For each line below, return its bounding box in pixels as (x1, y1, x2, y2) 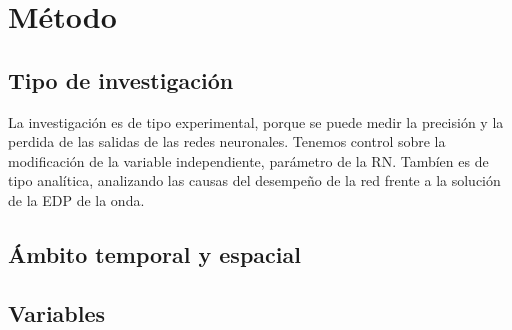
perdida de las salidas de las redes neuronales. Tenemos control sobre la (8, 131, 446, 152)
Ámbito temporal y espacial (8, 238, 301, 269)
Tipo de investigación (8, 64, 234, 95)
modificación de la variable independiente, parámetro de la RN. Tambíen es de (8, 150, 489, 171)
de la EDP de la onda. (8, 189, 145, 210)
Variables (8, 297, 106, 328)
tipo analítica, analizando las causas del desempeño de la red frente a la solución (8, 170, 501, 191)
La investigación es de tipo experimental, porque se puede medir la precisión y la (8, 111, 504, 132)
